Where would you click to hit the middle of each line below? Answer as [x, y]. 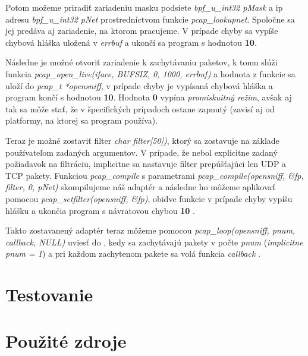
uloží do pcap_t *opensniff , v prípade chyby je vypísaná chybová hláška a [139, 85]
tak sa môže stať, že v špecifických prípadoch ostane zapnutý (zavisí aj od [140, 108]
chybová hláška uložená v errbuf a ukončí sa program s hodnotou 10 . [131, 42]
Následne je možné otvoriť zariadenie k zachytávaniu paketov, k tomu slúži [142, 62]
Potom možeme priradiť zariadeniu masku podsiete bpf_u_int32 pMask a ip [144, 7]
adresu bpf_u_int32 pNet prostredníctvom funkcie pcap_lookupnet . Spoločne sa [150, 19]
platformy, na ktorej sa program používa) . [82, 120]
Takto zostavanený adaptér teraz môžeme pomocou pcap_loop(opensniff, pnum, [150, 230]
